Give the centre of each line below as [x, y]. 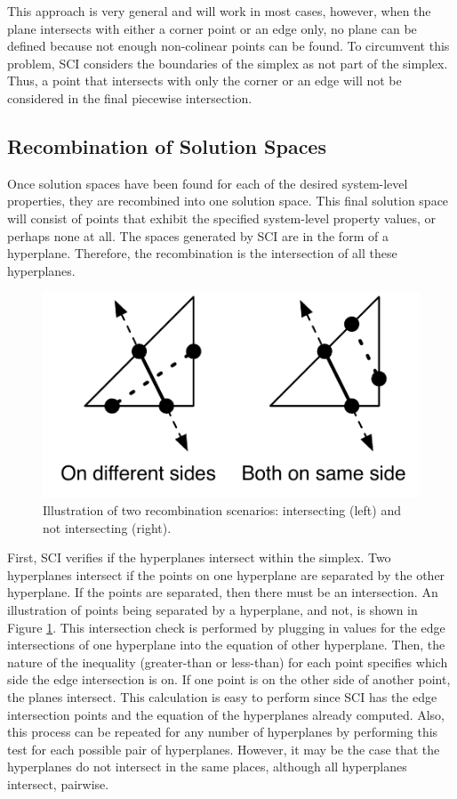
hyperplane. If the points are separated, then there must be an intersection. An [223, 592]
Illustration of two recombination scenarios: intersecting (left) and [222, 510]
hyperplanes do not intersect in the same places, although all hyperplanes [207, 767]
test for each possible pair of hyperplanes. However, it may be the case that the [224, 749]
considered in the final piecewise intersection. [130, 97]
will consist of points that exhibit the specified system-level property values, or [222, 218]
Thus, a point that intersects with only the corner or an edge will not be [204, 81]
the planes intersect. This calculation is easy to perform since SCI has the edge [222, 697]
